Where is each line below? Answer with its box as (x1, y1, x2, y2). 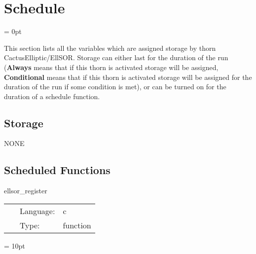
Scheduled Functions (4, 162, 110, 178)
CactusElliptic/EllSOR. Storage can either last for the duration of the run (4, 52, 228, 63)
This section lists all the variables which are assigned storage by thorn (4, 42, 216, 53)
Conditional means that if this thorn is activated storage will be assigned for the (4, 72, 252, 82)
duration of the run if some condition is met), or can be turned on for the (4, 81, 226, 92)
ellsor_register (4, 185, 47, 196)
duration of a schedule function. (4, 91, 100, 101)
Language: (20, 205, 55, 217)
